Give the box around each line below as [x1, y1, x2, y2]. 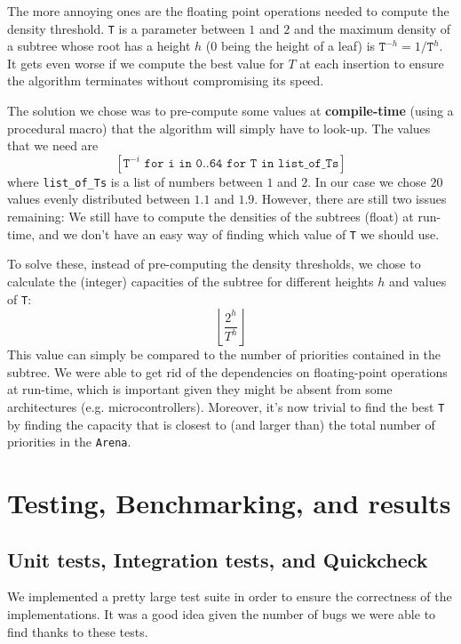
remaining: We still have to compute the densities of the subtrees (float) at [7, 207, 414, 226]
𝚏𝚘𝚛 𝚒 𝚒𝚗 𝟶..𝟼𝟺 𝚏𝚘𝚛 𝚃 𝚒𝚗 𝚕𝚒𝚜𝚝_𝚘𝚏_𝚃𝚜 [144, 157, 339, 170]
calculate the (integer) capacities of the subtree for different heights [7, 271, 374, 290]
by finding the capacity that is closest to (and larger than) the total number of [7, 415, 435, 433]
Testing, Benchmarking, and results [7, 485, 451, 521]
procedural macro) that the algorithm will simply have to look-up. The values [7, 118, 431, 137]
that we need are [7, 136, 99, 155]
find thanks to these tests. [7, 622, 148, 640]
